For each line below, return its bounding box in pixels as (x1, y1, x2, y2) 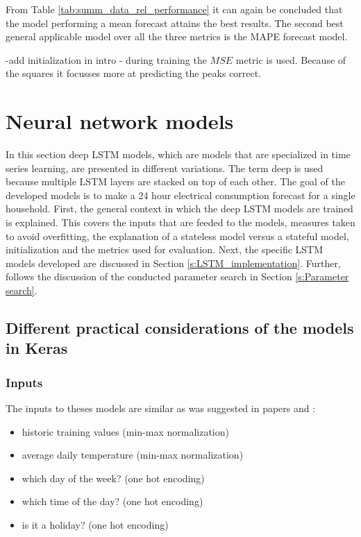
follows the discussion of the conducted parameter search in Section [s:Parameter (6, 269, 349, 284)
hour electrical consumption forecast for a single (151, 187, 355, 202)
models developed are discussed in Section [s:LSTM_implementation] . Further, (6, 255, 341, 270)
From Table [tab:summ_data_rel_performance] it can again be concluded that (6, 2, 343, 16)
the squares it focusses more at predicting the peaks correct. (6, 66, 262, 80)
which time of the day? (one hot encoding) (22, 494, 203, 509)
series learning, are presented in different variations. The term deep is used (6, 160, 324, 175)
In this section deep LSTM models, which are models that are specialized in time (6, 147, 351, 162)
